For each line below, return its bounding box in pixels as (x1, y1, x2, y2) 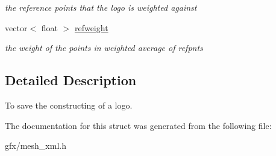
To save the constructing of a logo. (5, 98, 133, 111)
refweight (74, 21, 108, 34)
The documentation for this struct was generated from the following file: (5, 119, 272, 131)
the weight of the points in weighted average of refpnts (5, 41, 203, 54)
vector (5, 21, 28, 34)
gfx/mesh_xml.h (5, 139, 66, 152)
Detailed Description (5, 71, 137, 89)
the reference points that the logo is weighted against (5, 1, 197, 13)
